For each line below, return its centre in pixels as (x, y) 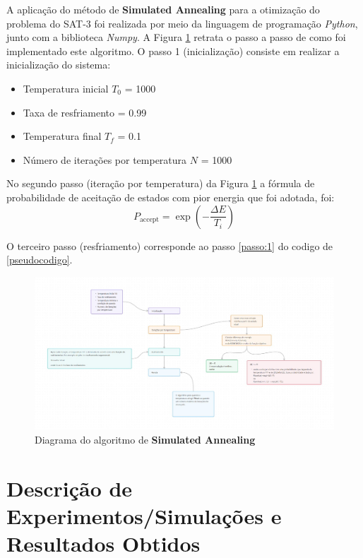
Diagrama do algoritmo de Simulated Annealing (145, 439)
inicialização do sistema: (59, 65)
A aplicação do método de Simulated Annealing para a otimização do (163, 9)
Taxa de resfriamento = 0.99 (85, 112)
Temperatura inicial (66, 88)
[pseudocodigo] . (40, 260)
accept (149, 219)
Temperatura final (62, 136)
